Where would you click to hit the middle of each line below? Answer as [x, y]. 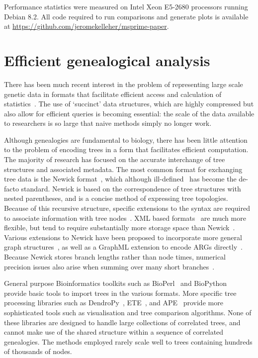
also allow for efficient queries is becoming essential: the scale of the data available [129, 113]
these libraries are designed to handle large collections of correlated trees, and [122, 322]
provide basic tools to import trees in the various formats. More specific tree [120, 293]
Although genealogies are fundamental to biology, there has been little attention [126, 139]
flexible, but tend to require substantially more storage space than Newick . [120, 227]
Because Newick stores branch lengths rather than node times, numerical [115, 257]
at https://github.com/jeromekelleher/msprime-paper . [86, 26]
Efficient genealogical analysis [107, 60]
